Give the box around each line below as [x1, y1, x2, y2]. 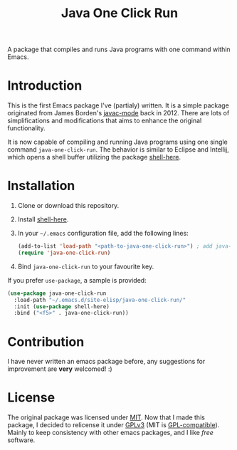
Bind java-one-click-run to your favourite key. [17, 262, 154, 271]
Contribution [7, 333, 85, 350]
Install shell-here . [17, 215, 69, 224]
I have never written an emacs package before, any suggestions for [7, 357, 206, 366]
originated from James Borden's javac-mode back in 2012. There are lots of [7, 109, 230, 117]
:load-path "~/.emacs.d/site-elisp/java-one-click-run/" [14, 296, 186, 303]
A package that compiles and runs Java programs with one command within [7, 45, 231, 54]
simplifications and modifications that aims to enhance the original [7, 116, 202, 125]
